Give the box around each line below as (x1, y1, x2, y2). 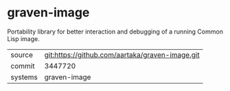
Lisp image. (7, 34, 40, 42)
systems (10, 72, 38, 81)
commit (10, 61, 35, 70)
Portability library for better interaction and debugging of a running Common (7, 27, 223, 36)
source (10, 50, 33, 60)
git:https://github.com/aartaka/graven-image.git (44, 50, 200, 60)
